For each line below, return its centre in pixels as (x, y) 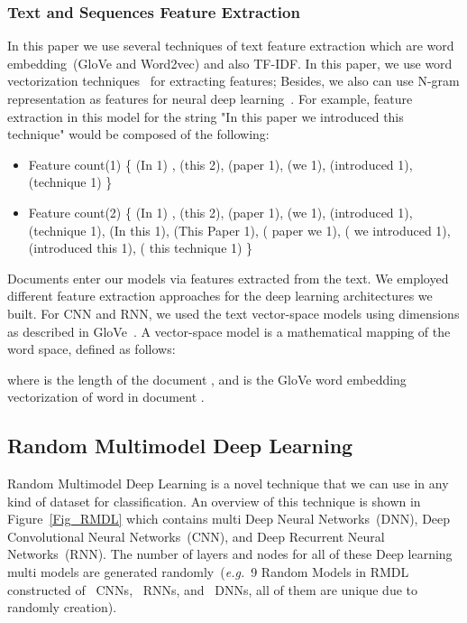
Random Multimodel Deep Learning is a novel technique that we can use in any (228, 484)
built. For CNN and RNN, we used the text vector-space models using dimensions (233, 313)
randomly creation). (62, 607)
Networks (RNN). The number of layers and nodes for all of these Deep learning (230, 554)
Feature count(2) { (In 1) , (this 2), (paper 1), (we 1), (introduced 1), (220, 212)
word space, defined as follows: (92, 349)
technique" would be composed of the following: (138, 134)
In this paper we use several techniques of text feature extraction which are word (231, 46)
